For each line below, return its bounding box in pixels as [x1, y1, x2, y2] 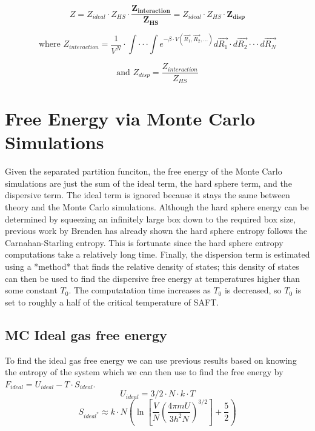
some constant [5, 284, 58, 296]
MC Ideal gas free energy [5, 325, 167, 344]
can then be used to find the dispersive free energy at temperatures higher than [5, 272, 300, 284]
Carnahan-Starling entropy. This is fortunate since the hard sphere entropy [5, 236, 283, 249]
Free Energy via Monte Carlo [5, 106, 256, 131]
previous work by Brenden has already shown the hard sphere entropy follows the [5, 224, 308, 237]
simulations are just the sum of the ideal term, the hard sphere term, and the [5, 176, 292, 189]
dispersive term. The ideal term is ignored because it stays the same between [5, 189, 290, 201]
